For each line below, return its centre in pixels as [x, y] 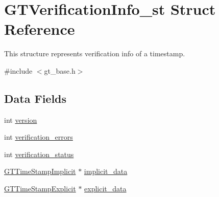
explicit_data [105, 189]
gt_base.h [60, 70]
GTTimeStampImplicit [40, 171]
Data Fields [35, 98]
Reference [40, 29]
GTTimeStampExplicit [40, 189]
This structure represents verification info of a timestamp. [95, 53]
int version [21, 119]
